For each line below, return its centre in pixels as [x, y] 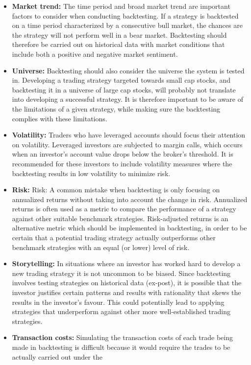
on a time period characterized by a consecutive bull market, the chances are [127, 25]
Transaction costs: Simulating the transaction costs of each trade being [122, 337]
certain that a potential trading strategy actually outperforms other [114, 238]
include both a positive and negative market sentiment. [95, 54]
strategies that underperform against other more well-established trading [121, 311]
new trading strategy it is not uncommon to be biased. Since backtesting [121, 273]
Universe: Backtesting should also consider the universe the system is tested [128, 70]
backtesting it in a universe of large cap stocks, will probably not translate [124, 89]
